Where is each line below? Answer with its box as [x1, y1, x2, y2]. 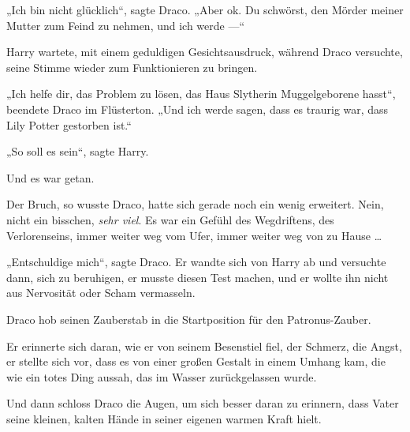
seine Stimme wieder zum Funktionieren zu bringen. [6, 58, 258, 75]
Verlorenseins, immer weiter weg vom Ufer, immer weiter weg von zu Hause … [6, 227, 382, 243]
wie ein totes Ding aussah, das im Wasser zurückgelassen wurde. [6, 368, 317, 385]
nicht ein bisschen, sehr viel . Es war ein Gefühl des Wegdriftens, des [6, 211, 334, 227]
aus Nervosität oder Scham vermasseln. [6, 284, 196, 301]
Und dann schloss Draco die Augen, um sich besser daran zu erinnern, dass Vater [6, 395, 399, 411]
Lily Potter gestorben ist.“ [6, 116, 132, 133]
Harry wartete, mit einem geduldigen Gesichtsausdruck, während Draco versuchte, [6, 43, 403, 60]
